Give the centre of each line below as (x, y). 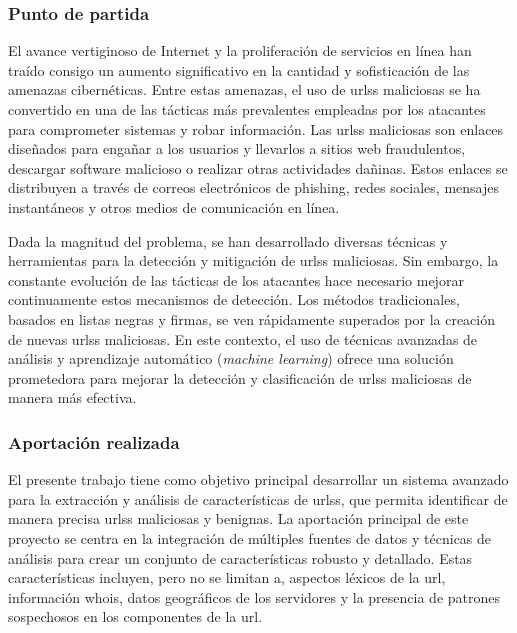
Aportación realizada (94, 441)
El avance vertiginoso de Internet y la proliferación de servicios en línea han (240, 50)
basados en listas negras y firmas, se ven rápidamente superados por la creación (252, 318)
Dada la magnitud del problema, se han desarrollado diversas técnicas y (228, 240)
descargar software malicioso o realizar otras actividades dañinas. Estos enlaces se (258, 167)
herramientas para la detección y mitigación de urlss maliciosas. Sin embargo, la (253, 260)
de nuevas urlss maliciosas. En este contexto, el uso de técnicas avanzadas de (243, 338)
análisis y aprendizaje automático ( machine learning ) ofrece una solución (231, 358)
